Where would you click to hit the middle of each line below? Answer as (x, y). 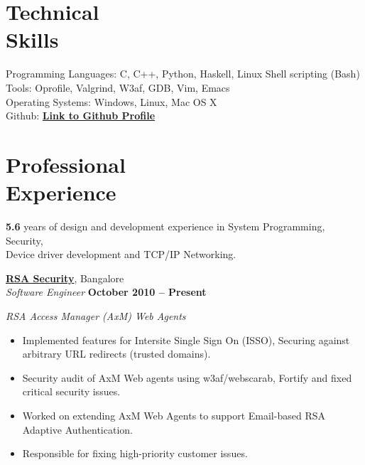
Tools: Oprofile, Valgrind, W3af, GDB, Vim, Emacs (118, 87)
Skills (32, 39)
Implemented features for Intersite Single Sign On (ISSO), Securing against (186, 340)
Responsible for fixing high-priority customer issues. (135, 453)
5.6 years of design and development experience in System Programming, (165, 226)
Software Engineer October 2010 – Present (106, 292)
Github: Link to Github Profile (81, 116)
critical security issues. (71, 391)
